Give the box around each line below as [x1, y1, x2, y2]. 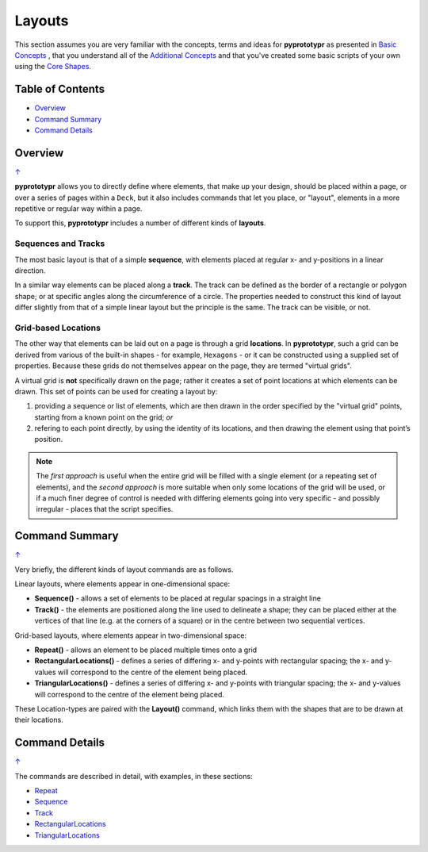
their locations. [14, 715, 63, 725]
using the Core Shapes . [14, 62, 91, 71]
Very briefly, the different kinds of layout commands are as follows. [14, 564, 234, 574]
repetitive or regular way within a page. [14, 204, 143, 213]
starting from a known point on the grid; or [34, 413, 174, 422]
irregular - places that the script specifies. [36, 505, 174, 514]
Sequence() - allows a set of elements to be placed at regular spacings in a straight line [34, 593, 321, 603]
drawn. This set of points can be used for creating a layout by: [14, 386, 218, 396]
